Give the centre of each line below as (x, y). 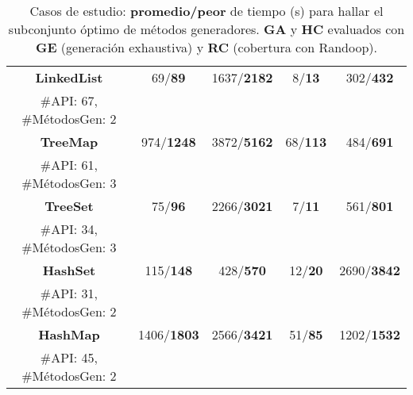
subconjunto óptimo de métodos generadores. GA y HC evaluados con (206, 29)
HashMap (69, 334)
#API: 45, (69, 357)
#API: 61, (69, 165)
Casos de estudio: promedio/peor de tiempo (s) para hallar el (206, 11)
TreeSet (69, 206)
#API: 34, (69, 229)
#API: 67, (69, 100)
